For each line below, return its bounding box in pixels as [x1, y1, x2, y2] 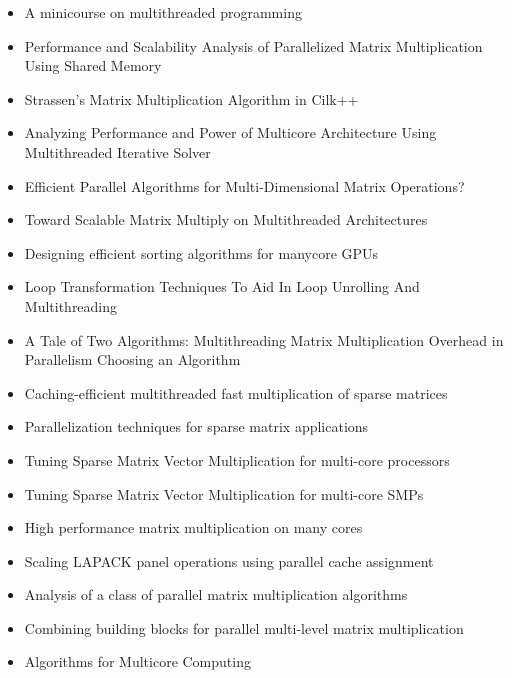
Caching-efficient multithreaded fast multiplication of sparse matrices [24, 382, 448, 403]
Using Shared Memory [24, 55, 162, 76]
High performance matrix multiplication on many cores [24, 517, 363, 538]
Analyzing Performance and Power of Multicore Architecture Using [24, 122, 437, 143]
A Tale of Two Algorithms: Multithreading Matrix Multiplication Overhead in [24, 329, 504, 350]
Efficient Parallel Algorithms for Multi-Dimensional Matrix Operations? [24, 175, 465, 196]
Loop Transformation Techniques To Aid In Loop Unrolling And [24, 276, 420, 297]
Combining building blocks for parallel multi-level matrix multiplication [24, 617, 464, 638]
